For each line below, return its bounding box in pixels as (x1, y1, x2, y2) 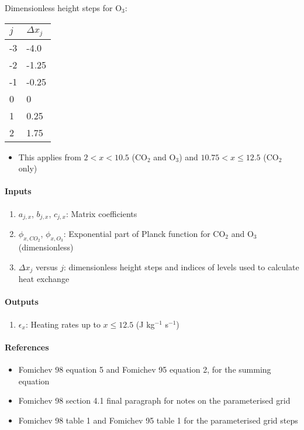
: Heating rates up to (25, 318, 101, 330)
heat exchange (18, 273, 70, 285)
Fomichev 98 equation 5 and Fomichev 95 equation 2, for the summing (18, 363, 271, 375)
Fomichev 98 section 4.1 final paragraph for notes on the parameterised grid (18, 394, 291, 407)
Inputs (5, 185, 32, 197)
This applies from (18, 150, 81, 163)
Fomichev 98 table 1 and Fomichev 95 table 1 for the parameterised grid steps (18, 414, 298, 426)
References (5, 340, 49, 353)
